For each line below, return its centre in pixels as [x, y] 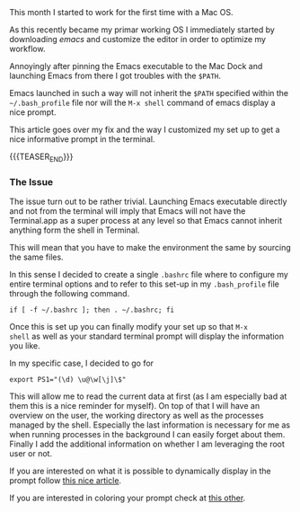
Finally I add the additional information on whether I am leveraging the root [147, 444]
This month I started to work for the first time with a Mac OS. [121, 12]
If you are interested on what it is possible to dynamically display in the [140, 471]
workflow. [27, 49]
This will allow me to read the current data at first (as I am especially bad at [148, 396]
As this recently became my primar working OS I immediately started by [142, 30]
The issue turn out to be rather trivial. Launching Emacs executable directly [148, 202]
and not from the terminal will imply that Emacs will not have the [128, 211]
